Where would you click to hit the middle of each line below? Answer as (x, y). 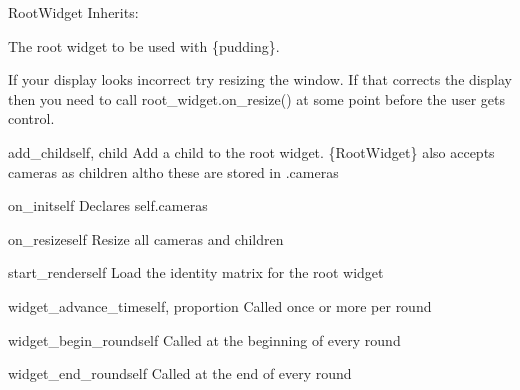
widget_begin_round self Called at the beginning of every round (204, 339)
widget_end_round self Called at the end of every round (180, 373)
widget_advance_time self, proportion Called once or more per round (220, 305)
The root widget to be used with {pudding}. (144, 45)
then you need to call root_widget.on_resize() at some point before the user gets (257, 98)
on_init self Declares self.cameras (108, 205)
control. (31, 118)
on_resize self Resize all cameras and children (146, 238)
